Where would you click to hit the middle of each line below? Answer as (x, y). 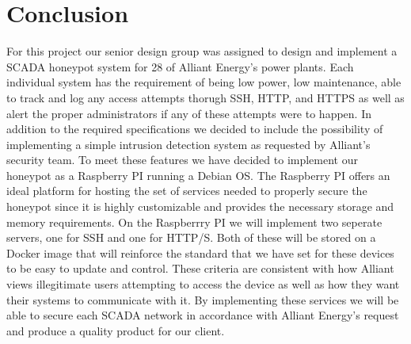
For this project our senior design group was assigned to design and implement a (202, 51)
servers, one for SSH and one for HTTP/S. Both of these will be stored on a (191, 237)
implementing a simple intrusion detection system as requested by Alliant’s (188, 144)
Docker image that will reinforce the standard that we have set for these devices (200, 252)
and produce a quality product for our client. (116, 330)
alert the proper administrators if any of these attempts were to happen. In (189, 113)
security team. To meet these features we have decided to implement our (182, 160)
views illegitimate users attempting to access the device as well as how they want (203, 284)
